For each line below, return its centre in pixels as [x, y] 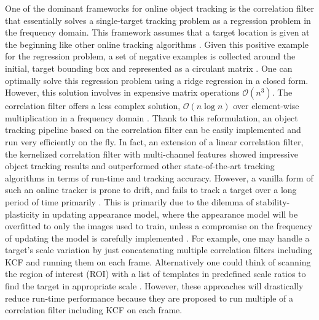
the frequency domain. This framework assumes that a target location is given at [157, 32]
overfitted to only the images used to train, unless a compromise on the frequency [159, 226]
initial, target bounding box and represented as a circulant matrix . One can [149, 68]
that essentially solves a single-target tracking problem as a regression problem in [158, 20]
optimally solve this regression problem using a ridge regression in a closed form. [157, 80]
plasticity [22, 214]
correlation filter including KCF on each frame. [94, 310]
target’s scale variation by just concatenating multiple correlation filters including [159, 250]
